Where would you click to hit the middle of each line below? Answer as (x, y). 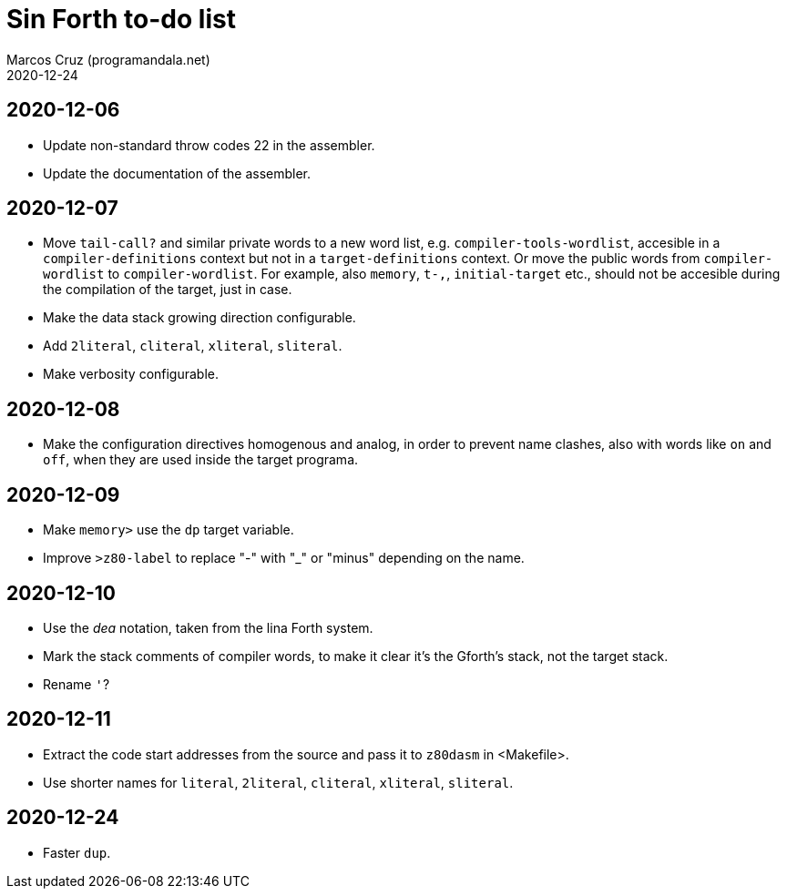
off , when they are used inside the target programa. (201, 460)
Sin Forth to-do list (121, 19)
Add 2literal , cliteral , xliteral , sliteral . (193, 346)
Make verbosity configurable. (131, 374)
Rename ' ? (77, 684)
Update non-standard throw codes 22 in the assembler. (209, 145)
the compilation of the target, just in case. (168, 290)
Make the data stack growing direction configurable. (199, 318)
